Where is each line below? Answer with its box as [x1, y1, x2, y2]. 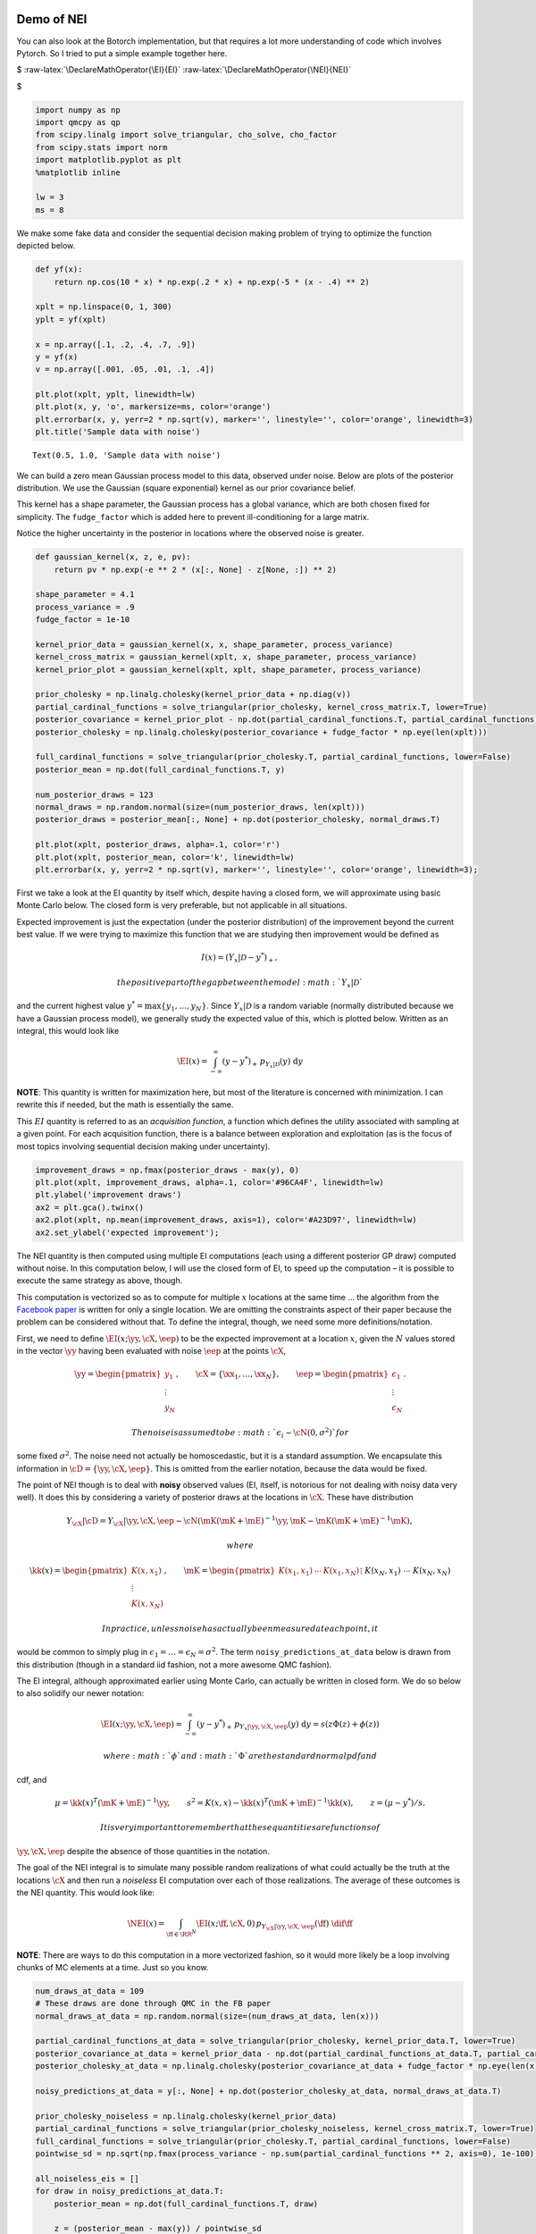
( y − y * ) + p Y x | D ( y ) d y [222, 1054, 304, 1070]
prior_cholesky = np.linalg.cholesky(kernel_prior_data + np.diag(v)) [35, 689, 352, 700]
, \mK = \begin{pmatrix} [163, 1565, 276, 1575]
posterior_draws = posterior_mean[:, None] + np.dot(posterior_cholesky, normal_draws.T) [35, 814, 441, 825]
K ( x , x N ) [130, 1599, 164, 1611]
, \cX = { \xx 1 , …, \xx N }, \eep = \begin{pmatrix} [175, 1369, 389, 1382]
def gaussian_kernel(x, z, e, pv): [35, 552, 191, 562]
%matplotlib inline [35, 167, 121, 178]
